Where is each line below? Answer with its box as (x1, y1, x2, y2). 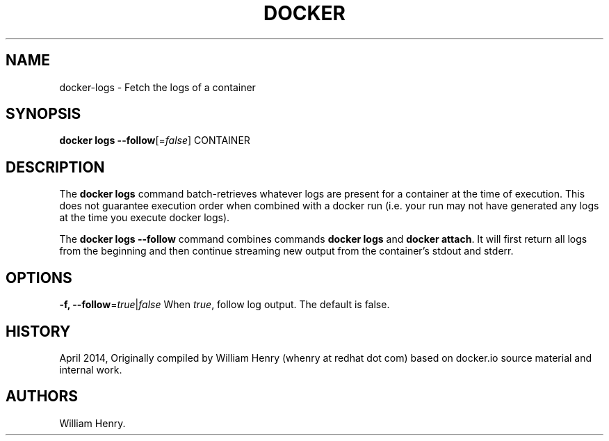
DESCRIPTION (6, 158, 105, 176)
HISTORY (6, 322, 71, 340)
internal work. (59, 363, 122, 376)
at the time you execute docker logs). (59, 211, 230, 224)
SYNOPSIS (6, 105, 81, 123)
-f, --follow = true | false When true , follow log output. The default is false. (59, 298, 390, 311)
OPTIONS (6, 268, 72, 287)
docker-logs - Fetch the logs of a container (59, 81, 256, 93)
